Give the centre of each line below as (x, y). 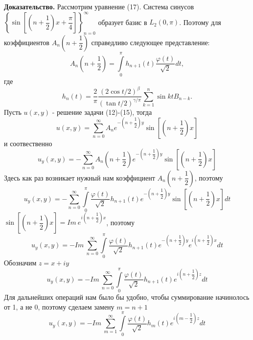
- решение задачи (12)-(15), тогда (102, 112)
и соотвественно (28, 143)
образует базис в (123, 22)
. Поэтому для (200, 22)
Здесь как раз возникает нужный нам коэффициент (80, 177)
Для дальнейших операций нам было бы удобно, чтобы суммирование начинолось (127, 297)
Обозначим (20, 263)
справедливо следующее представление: (150, 42)
